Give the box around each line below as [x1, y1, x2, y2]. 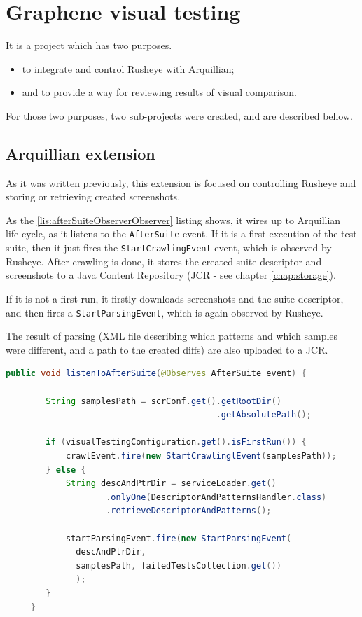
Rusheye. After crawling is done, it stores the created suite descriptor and [6, 254, 322, 268]
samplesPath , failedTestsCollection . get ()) [76, 560, 281, 571]
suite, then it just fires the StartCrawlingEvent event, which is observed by [6, 240, 332, 255]
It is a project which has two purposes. [6, 38, 172, 53]
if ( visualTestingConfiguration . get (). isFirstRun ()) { [46, 437, 307, 448]
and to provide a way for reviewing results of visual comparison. [22, 85, 297, 99]
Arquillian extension [6, 142, 155, 164]
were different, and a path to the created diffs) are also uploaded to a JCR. [6, 342, 328, 356]
